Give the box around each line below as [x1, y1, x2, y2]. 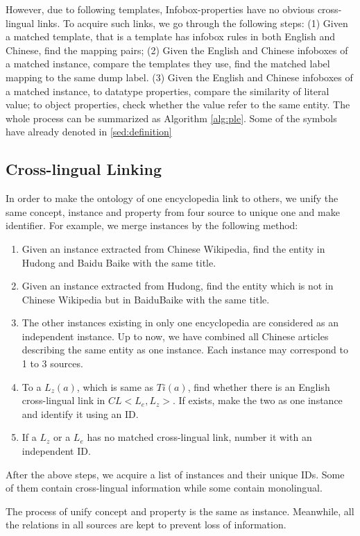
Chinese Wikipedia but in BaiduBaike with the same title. [22, 292, 270, 306]
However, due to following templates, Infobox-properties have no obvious [6, 2, 315, 16]
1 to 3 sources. [22, 356, 83, 371]
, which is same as [76, 379, 154, 394]
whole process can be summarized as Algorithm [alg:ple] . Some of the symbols [6, 110, 337, 125]
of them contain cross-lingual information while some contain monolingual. [6, 480, 323, 495]
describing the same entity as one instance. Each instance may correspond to [22, 342, 348, 357]
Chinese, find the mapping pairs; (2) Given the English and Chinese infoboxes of [6, 42, 348, 57]
